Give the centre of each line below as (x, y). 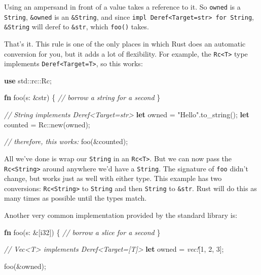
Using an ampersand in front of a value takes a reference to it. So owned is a (122, 7)
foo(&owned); (25, 266)
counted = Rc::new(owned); (47, 124)
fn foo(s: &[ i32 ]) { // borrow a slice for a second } (82, 232)
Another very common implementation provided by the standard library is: (121, 215)
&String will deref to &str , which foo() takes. (77, 27)
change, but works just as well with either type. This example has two (113, 178)
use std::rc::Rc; (28, 80)
